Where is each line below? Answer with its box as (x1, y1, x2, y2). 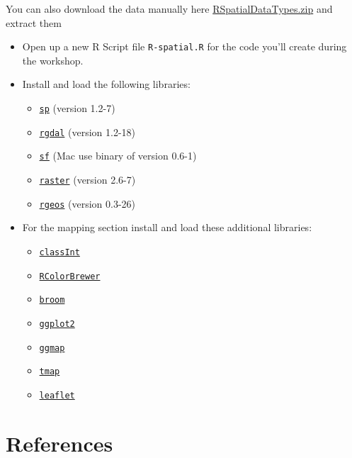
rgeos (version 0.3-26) (39, 196, 136, 211)
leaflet (39, 390, 75, 401)
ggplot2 (39, 318, 75, 329)
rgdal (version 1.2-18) (39, 124, 136, 139)
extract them (6, 15, 62, 30)
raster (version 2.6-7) (39, 172, 136, 186)
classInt (39, 247, 80, 257)
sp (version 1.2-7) (39, 101, 115, 116)
